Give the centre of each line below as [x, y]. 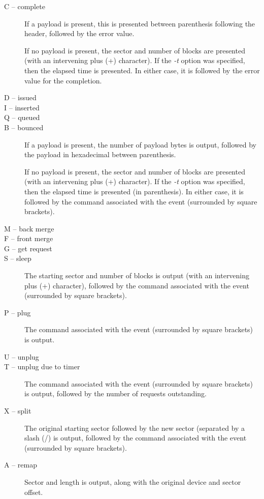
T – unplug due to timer [42, 366]
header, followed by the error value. [79, 33]
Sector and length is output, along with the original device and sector [133, 481]
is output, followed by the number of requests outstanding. [115, 393]
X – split [18, 410]
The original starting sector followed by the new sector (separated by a [135, 428]
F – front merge [29, 238]
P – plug [18, 312]
